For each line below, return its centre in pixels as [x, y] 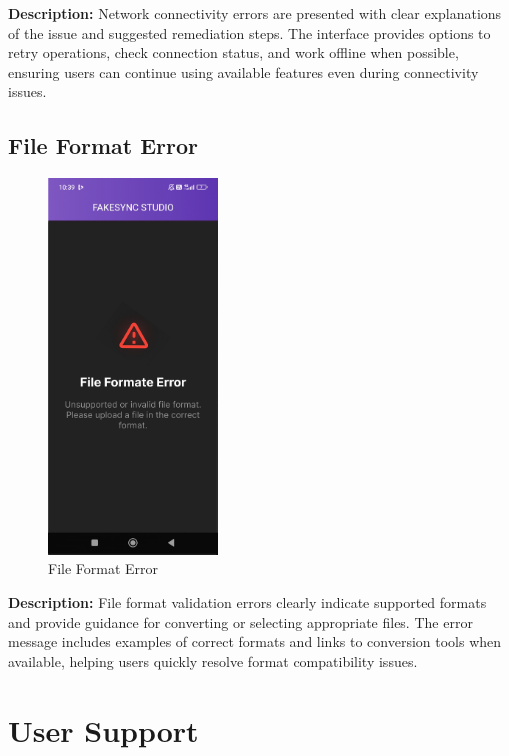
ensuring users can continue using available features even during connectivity [243, 71]
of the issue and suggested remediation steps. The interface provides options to [249, 32]
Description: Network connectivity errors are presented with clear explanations [255, 13]
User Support [103, 729]
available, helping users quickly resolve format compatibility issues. [213, 660]
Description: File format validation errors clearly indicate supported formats [247, 602]
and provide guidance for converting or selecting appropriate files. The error [240, 621]
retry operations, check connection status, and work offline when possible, [233, 52]
